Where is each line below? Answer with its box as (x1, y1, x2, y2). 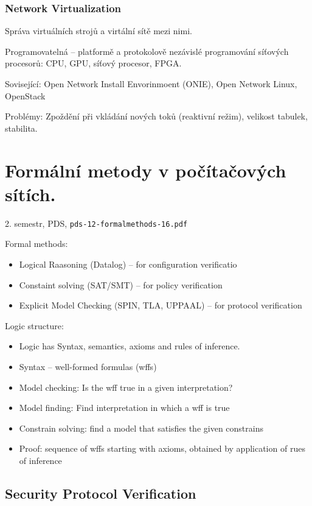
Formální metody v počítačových (5, 157, 286, 182)
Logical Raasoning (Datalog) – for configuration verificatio (19, 257, 237, 270)
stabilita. (5, 121, 38, 134)
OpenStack (5, 89, 46, 102)
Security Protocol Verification (5, 483, 196, 502)
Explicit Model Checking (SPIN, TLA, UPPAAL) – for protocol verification (19, 299, 302, 312)
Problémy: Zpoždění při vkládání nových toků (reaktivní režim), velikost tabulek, (5, 110, 308, 123)
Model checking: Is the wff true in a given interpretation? (19, 380, 233, 393)
